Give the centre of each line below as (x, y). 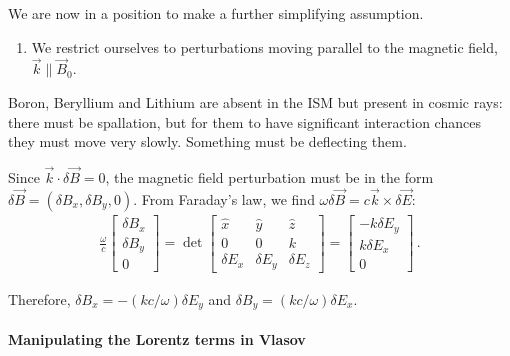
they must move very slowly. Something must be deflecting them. (207, 141)
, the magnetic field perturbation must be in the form (269, 177)
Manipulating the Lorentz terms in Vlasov (157, 338)
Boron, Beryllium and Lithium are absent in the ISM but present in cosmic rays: (255, 102)
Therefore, (39, 298)
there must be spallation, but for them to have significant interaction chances (244, 121)
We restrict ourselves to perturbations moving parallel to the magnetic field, (264, 46)
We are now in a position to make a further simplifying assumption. (216, 13)
